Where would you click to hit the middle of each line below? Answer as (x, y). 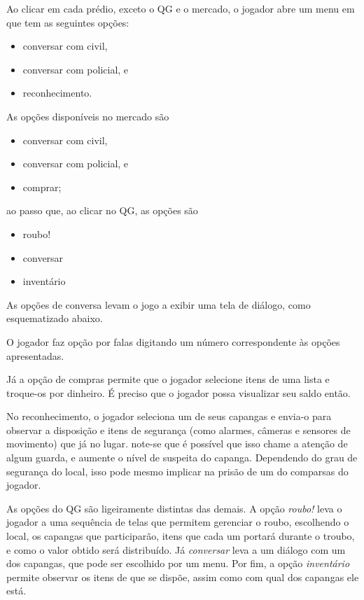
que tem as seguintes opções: (68, 22)
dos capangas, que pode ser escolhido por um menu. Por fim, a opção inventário (178, 563)
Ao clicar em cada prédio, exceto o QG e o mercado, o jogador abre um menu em (181, 8)
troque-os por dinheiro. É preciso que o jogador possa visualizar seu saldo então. (178, 392)
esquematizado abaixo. (55, 318)
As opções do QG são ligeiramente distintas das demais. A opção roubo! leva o (174, 508)
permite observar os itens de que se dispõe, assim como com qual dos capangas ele (183, 577)
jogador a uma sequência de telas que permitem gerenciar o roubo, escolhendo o (178, 522)
